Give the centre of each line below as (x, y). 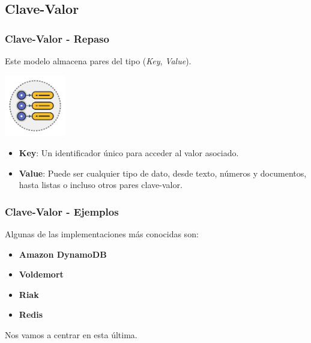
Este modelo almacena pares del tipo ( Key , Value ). (98, 61)
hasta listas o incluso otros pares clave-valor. (101, 185)
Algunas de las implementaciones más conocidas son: (102, 233)
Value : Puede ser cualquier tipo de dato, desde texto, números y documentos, (163, 173)
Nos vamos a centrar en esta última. (71, 334)
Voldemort (41, 274)
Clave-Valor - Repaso (57, 38)
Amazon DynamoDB (63, 254)
